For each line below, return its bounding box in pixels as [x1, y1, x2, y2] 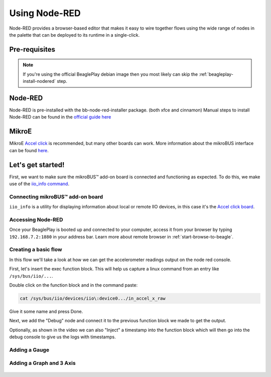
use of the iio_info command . [9, 181, 70, 187]
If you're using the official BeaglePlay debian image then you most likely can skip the [23, 71, 198, 77]
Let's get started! [9, 161, 65, 169]
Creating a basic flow [9, 246, 62, 253]
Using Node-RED [9, 8, 81, 19]
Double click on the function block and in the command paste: [9, 282, 138, 288]
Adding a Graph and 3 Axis [9, 359, 76, 366]
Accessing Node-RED [9, 216, 63, 223]
